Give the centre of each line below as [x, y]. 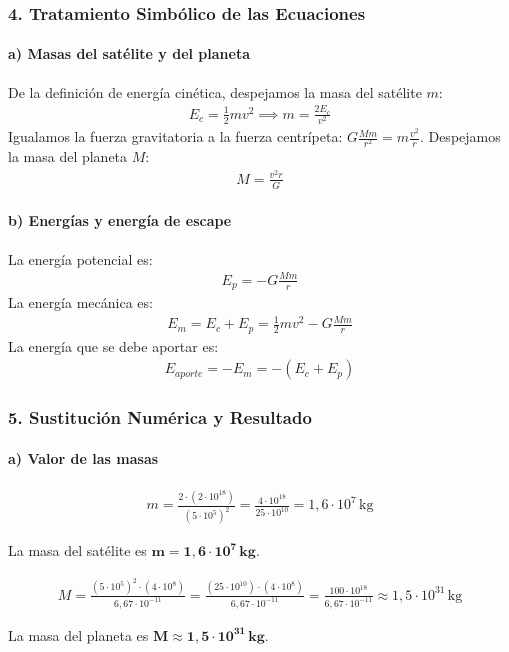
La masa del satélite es [77, 550]
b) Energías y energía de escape [120, 220]
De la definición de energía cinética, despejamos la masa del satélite [215, 91]
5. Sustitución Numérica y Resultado [160, 417]
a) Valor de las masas [83, 457]
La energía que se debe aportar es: [113, 345]
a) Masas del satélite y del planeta [129, 53]
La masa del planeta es [78, 634]
